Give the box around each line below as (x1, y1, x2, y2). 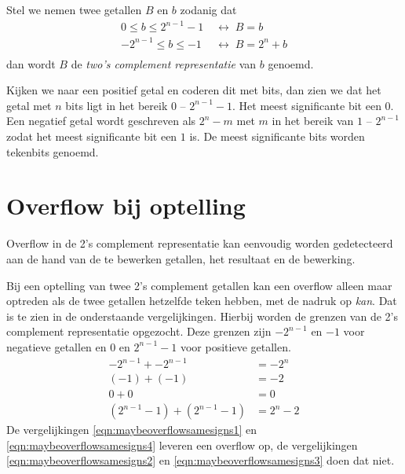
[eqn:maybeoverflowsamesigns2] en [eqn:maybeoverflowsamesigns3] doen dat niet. (6, 452, 395, 468)
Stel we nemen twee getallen (6, 2, 142, 17)
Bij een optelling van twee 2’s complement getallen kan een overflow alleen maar (6, 277, 392, 293)
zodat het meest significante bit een (6, 128, 177, 145)
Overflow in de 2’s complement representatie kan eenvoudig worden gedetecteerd (6, 235, 393, 252)
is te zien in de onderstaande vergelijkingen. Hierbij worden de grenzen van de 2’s (6, 307, 398, 324)
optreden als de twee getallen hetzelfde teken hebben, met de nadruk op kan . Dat (6, 292, 397, 309)
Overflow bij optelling (6, 189, 246, 222)
